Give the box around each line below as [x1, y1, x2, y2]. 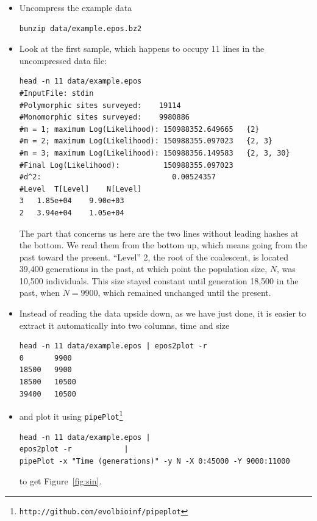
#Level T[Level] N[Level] [19, 184, 142, 193]
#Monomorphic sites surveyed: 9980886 [19, 113, 190, 122]
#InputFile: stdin [19, 88, 94, 98]
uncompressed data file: [19, 54, 107, 66]
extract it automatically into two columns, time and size [19, 318, 230, 331]
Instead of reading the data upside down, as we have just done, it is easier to [19, 307, 307, 320]
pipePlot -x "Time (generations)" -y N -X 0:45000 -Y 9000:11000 [19, 456, 290, 465]
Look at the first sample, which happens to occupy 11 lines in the [19, 42, 265, 55]
